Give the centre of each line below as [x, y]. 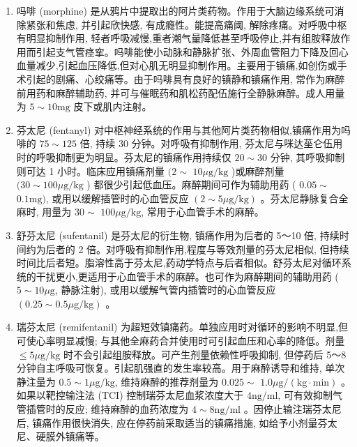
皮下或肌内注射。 [113, 106]
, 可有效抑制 [305, 395]
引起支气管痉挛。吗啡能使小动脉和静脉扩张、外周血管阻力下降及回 [187, 51]
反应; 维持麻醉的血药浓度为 [127, 409]
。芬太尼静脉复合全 [304, 198]
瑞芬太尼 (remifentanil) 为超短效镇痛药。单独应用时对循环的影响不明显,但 [182, 327]
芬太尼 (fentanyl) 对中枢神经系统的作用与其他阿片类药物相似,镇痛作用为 [178, 129]
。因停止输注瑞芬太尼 [293, 409]
